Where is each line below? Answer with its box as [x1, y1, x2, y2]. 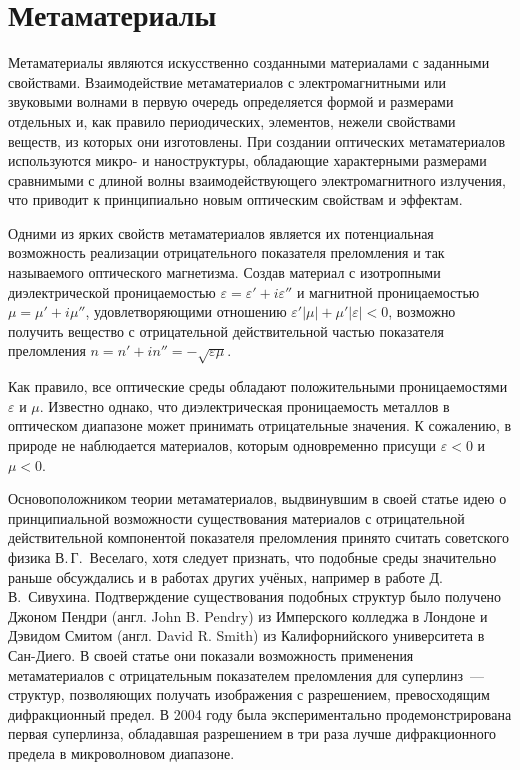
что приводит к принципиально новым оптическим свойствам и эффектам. [8, 189, 463, 210]
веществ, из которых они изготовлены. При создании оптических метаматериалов [8, 130, 506, 151]
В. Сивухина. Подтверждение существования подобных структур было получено [8, 586, 502, 607]
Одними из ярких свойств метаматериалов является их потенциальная [8, 222, 434, 243]
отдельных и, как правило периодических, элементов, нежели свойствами [8, 110, 456, 131]
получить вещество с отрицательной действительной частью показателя [8, 320, 444, 341]
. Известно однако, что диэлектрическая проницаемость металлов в [39, 395, 450, 416]
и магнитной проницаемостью [296, 281, 480, 302]
